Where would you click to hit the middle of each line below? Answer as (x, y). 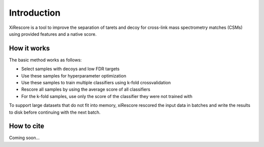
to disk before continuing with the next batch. (55, 112)
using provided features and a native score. (53, 34)
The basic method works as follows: (45, 60)
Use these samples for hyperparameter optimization (74, 75)
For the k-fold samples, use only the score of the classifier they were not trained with (107, 96)
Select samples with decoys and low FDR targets (70, 69)
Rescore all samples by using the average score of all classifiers (86, 89)
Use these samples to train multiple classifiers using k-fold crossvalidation (96, 83)
